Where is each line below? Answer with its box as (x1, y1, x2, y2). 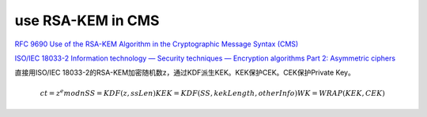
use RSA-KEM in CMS (14, 12, 160, 29)
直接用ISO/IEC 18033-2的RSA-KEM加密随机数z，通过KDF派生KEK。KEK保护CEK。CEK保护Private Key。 (14, 68, 355, 78)
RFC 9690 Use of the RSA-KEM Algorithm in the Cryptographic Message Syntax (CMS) (14, 39, 299, 49)
